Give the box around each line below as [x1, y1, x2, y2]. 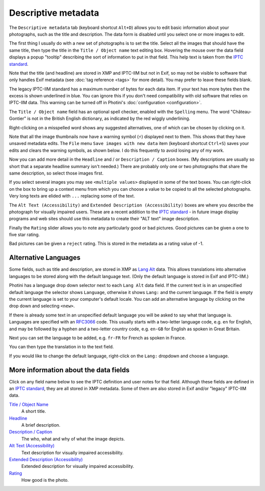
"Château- [231, 109, 252, 115]
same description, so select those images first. [9, 170, 104, 176]
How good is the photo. [21, 477, 69, 483]
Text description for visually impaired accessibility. [21, 450, 124, 456]
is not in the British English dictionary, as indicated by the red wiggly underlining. [27, 116, 190, 121]
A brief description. [21, 422, 61, 428]
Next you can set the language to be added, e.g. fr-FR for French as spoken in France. [9, 335, 186, 341]
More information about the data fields [9, 366, 130, 374]
